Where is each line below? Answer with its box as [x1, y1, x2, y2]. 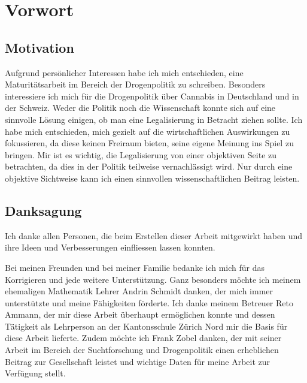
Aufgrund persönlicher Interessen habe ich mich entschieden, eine [5, 66, 244, 79]
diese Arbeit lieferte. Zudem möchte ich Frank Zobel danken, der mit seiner [5, 331, 282, 344]
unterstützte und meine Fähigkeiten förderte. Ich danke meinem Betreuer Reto [5, 296, 293, 309]
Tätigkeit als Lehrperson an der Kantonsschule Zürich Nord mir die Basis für [5, 319, 288, 332]
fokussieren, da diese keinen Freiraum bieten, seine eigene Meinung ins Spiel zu [5, 137, 294, 149]
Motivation [5, 38, 74, 56]
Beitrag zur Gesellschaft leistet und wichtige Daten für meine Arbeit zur [5, 355, 270, 367]
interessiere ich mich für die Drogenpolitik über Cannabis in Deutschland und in [5, 89, 299, 102]
